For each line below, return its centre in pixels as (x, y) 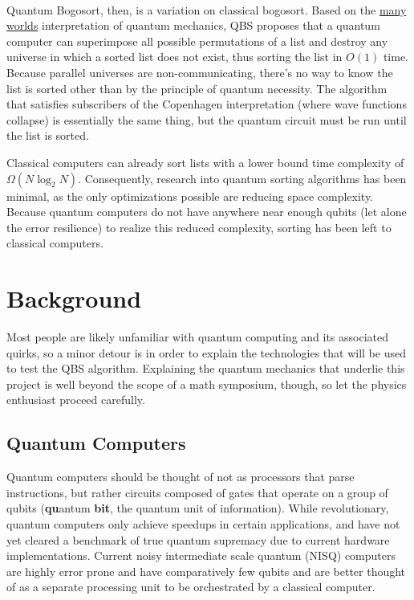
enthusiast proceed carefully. (76, 400)
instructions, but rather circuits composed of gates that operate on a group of (197, 492)
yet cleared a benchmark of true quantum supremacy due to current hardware (198, 539)
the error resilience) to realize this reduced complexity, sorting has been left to (199, 227)
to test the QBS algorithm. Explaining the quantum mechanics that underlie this (206, 368)
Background (74, 298)
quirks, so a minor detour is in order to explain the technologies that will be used (206, 352)
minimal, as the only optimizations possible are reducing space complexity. (190, 196)
